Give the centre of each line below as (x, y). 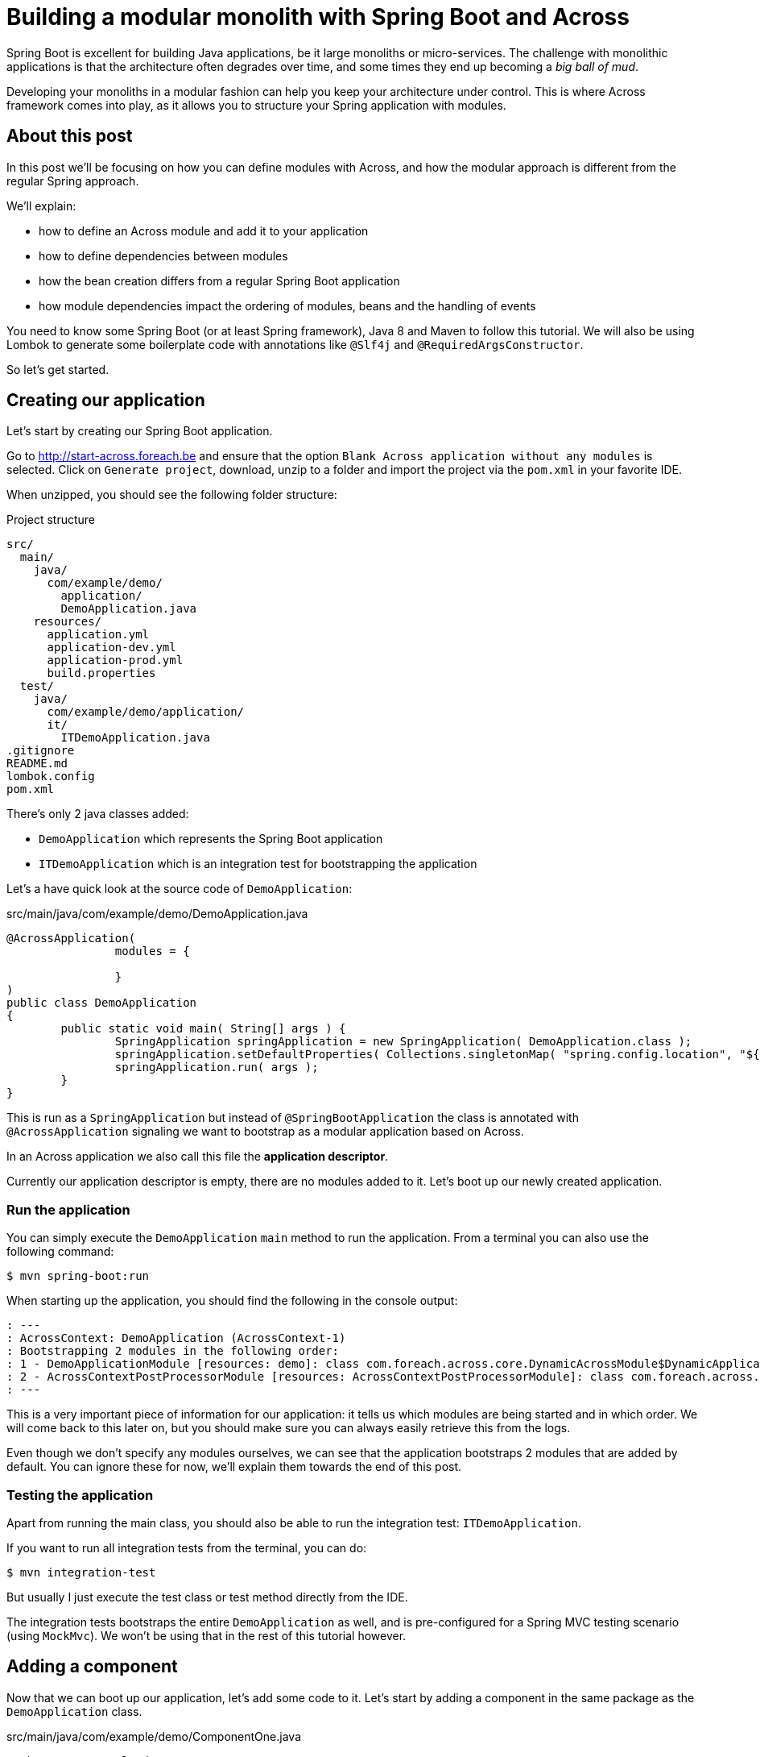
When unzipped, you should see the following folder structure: (172, 495)
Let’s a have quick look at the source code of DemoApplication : (180, 889)
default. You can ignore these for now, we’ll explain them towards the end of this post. (234, 1467)
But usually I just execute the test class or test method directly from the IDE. (207, 1597)
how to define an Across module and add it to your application (204, 231)
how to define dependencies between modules (163, 255)
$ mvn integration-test (81, 1572)
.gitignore (41, 751)
